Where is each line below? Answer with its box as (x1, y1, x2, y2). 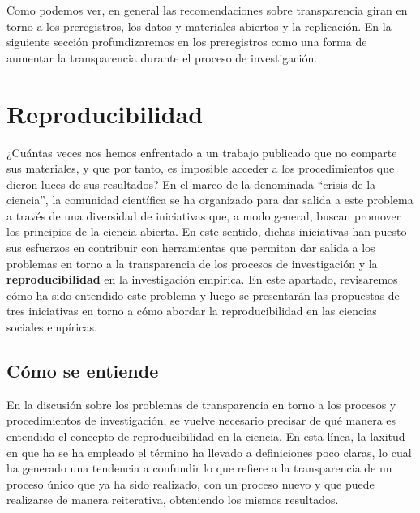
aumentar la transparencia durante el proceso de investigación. (6, 49, 318, 66)
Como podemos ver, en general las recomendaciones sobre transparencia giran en (6, 2, 408, 18)
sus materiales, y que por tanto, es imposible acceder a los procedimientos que (6, 160, 395, 177)
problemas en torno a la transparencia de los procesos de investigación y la (6, 254, 378, 271)
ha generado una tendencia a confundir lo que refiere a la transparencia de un (6, 460, 392, 477)
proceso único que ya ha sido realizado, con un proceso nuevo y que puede (6, 475, 375, 492)
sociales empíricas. (6, 318, 97, 336)
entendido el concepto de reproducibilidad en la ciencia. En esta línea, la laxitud (6, 428, 405, 445)
